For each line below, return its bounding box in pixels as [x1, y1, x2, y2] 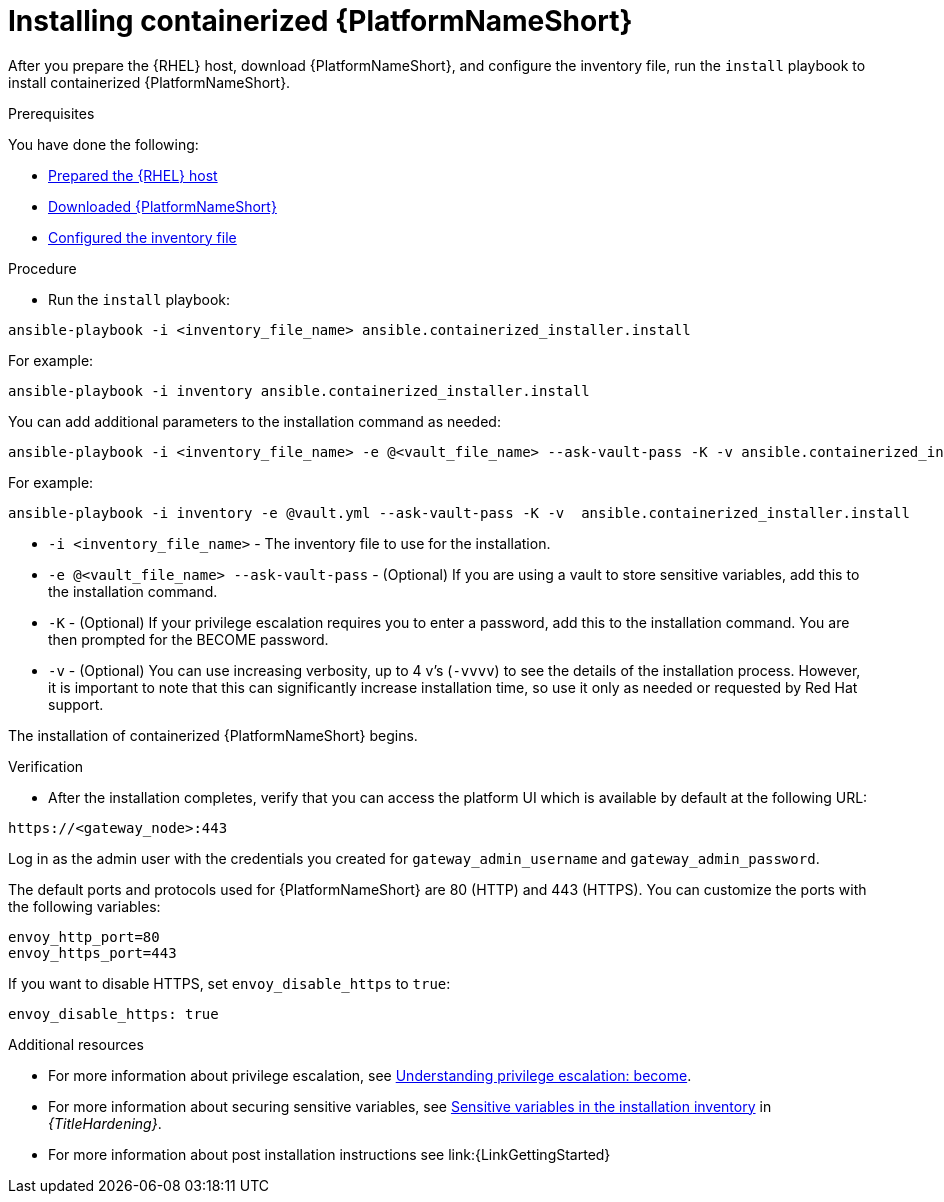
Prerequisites [8, 104, 95, 122]
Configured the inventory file [48, 228, 237, 246]
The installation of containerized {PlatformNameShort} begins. [8, 726, 418, 744]
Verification [8, 757, 84, 775]
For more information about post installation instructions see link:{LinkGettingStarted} [48, 1145, 611, 1163]
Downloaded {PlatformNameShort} [48, 197, 277, 215]
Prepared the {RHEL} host [48, 166, 218, 184]
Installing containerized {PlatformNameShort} [8, 4, 633, 38]
